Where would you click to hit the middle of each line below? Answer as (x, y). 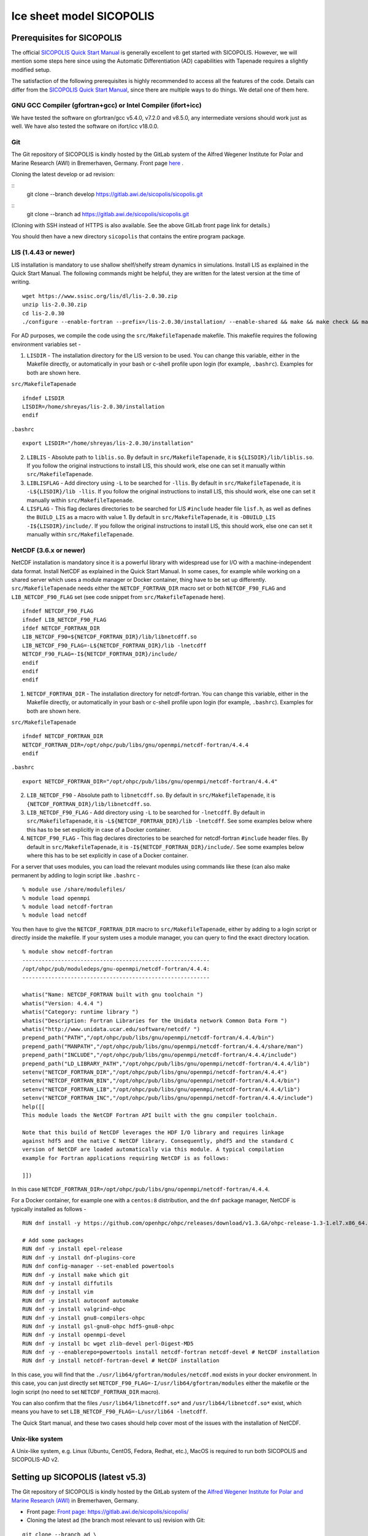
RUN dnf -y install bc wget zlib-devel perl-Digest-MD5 (108, 1343)
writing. (21, 282)
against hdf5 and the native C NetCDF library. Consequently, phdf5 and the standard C (158, 1141)
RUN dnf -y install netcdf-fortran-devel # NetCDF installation (121, 1361)
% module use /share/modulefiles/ (74, 890)
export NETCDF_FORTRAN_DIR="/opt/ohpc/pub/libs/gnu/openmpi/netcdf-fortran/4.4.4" (150, 781)
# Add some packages (53, 1240)
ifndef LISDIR (43, 398)
